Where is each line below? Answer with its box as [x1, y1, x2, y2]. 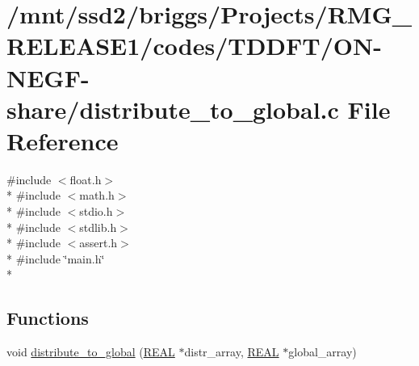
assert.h [79, 234, 118, 251]
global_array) [288, 343, 357, 360]
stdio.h [79, 203, 113, 220]
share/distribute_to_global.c [6, 92, 339, 125]
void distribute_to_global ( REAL [6, 343, 175, 360]
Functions [6, 305, 89, 330]
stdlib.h [79, 218, 117, 235]
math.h [79, 187, 115, 204]
